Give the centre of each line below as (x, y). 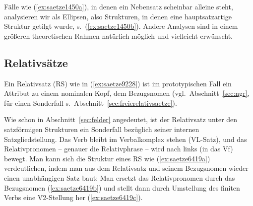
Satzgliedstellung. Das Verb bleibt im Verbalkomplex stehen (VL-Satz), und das (126, 139)
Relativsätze (36, 62)
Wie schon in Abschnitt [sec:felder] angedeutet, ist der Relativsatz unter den (121, 119)
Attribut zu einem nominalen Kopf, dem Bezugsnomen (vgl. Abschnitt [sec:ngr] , (127, 93)
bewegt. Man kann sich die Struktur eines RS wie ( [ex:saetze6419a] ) (107, 158)
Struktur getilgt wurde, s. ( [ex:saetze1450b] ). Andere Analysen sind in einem (121, 26)
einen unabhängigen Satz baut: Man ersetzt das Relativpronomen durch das (120, 177)
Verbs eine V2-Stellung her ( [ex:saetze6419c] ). (73, 197)
